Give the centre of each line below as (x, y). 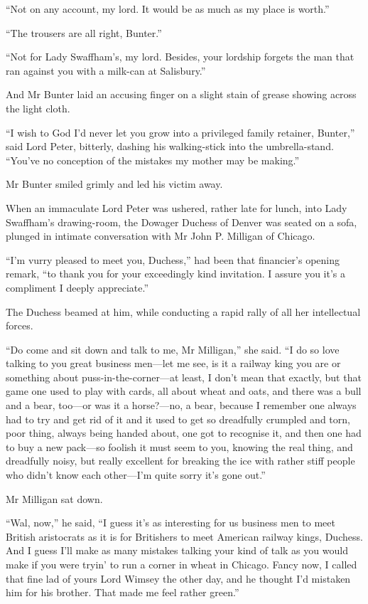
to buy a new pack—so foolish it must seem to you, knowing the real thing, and (179, 446)
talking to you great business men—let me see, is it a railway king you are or (173, 363)
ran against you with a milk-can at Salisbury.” (106, 70)
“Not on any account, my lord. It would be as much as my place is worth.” (168, 9)
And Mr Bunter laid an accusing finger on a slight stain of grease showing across (181, 94)
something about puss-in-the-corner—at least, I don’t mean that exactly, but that (184, 377)
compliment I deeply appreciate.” (77, 287)
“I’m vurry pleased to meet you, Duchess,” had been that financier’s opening (173, 259)
